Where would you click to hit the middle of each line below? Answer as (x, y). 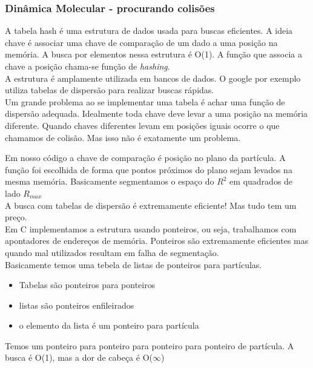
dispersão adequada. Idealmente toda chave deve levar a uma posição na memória (156, 113)
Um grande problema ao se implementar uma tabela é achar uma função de (145, 101)
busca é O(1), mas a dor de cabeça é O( (79, 357)
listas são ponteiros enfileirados (77, 305)
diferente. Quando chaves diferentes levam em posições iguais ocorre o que (142, 125)
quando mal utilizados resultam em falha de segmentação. (112, 252)
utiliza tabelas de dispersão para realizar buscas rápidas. (110, 90)
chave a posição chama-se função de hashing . (87, 66)
